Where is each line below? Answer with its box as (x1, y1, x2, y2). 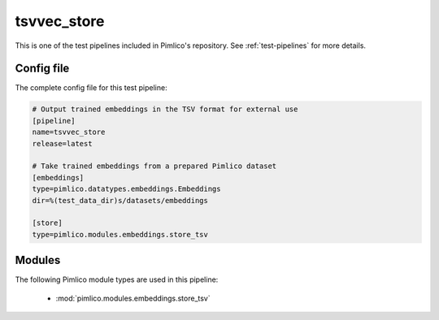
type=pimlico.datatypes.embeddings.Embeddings (32, 184, 221, 194)
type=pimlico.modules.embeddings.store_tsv (32, 230, 209, 239)
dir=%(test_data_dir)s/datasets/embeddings (32, 196, 209, 205)
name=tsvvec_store (32, 128, 106, 137)
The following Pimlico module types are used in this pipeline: (15, 275, 219, 284)
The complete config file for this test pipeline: (15, 83, 167, 93)
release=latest (32, 139, 93, 148)
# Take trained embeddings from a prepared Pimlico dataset (32, 162, 277, 171)
